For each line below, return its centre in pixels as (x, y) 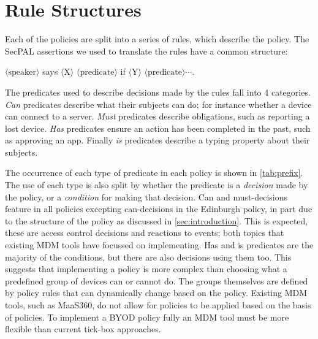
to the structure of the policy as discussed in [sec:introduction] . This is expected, (157, 220)
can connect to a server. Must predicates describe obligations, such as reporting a (157, 116)
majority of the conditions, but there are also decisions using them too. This (148, 257)
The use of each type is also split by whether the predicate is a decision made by (157, 185)
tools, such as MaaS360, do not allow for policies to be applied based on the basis (158, 305)
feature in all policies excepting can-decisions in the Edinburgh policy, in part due (159, 209)
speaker (22, 73)
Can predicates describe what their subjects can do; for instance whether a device (158, 104)
